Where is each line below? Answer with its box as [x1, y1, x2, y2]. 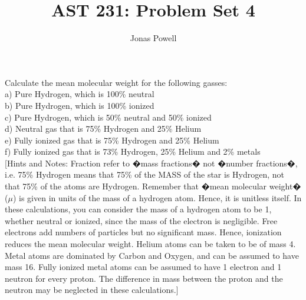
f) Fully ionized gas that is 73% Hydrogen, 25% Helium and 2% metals [5, 145, 261, 158]
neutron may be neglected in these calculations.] [5, 284, 179, 296]
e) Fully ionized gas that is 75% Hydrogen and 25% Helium [5, 134, 219, 146]
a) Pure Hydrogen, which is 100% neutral [5, 88, 154, 100]
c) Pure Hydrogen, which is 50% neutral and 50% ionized [5, 111, 212, 123]
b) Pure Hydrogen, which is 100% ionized [5, 99, 154, 111]
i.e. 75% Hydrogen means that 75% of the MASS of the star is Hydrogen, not [5, 168, 285, 181]
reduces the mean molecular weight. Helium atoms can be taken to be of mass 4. [5, 238, 296, 250]
